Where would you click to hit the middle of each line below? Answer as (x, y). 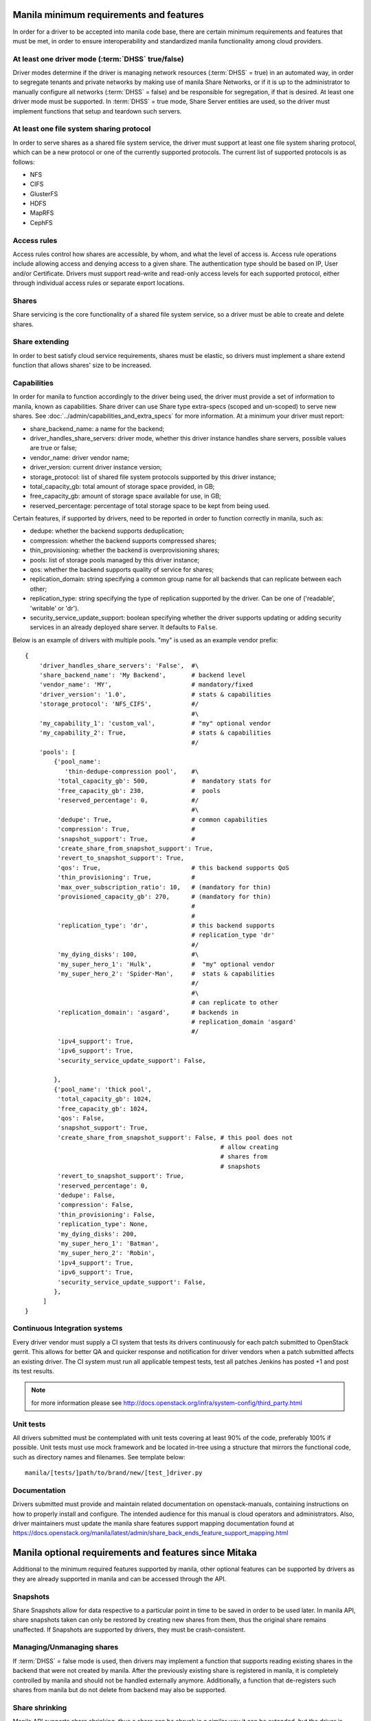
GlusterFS (44, 193)
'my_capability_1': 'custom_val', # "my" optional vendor (155, 723)
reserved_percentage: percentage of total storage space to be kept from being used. (150, 505)
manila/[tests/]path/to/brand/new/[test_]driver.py (114, 1473)
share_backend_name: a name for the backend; (97, 429)
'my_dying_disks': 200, (97, 1234)
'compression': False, (95, 1205)
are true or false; (53, 448)
